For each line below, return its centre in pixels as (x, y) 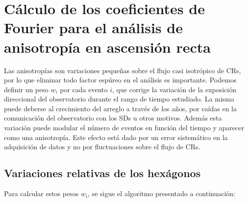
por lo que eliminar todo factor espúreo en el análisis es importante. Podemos (120, 80)
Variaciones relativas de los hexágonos (102, 173)
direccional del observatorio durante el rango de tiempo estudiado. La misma (119, 99)
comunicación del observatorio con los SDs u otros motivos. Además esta (113, 118)
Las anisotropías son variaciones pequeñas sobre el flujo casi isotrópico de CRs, (123, 70)
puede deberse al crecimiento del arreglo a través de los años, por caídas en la (121, 108)
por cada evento (84, 89)
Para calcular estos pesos (41, 193)
